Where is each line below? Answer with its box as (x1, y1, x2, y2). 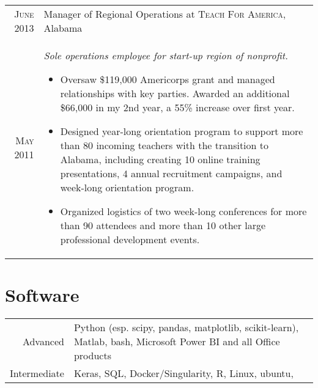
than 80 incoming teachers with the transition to (60, 138, 269, 152)
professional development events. (60, 232, 200, 246)
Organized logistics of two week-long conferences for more (60, 204, 307, 218)
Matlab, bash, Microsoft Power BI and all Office (73, 334, 280, 349)
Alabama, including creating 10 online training (60, 152, 261, 166)
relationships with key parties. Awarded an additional (60, 86, 290, 100)
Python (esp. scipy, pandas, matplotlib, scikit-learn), (73, 320, 299, 335)
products (73, 348, 111, 363)
